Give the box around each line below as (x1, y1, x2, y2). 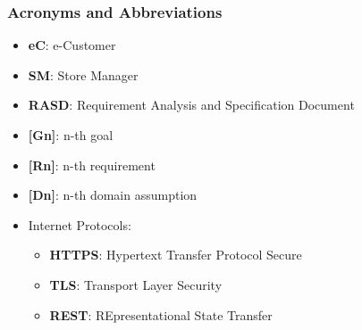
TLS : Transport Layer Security (49, 275, 223, 293)
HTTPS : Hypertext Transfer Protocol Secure (49, 245, 302, 264)
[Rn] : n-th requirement (28, 155, 156, 174)
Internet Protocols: (28, 215, 131, 234)
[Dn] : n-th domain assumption (28, 186, 198, 204)
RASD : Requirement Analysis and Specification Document (28, 95, 355, 114)
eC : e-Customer (28, 36, 116, 54)
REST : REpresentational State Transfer (49, 305, 273, 324)
